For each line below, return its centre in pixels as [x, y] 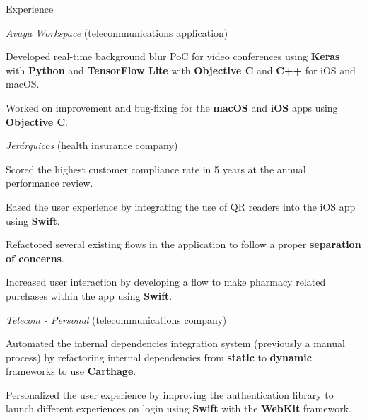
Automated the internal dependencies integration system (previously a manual [175, 343]
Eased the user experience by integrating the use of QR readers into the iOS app [181, 206]
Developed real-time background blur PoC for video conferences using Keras [173, 56]
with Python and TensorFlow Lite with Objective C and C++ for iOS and [181, 70]
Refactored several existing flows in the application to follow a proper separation [183, 244]
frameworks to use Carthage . [71, 371]
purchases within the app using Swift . [89, 295]
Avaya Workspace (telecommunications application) [117, 32]
